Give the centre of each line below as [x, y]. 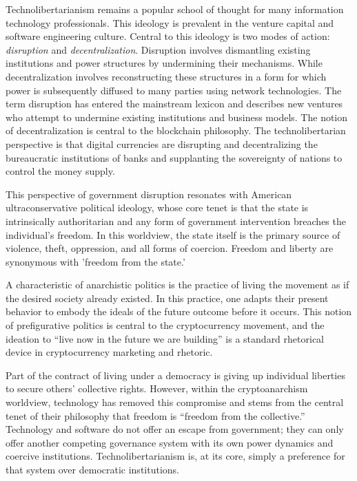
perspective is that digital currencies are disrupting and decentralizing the [162, 143]
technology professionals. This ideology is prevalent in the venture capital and [170, 22]
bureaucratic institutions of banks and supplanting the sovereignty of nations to [174, 157]
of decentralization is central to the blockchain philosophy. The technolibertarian [176, 130]
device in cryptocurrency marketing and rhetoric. [109, 352]
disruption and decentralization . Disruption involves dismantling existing [158, 49]
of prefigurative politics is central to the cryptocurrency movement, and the [165, 325]
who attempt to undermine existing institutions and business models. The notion [177, 117]
